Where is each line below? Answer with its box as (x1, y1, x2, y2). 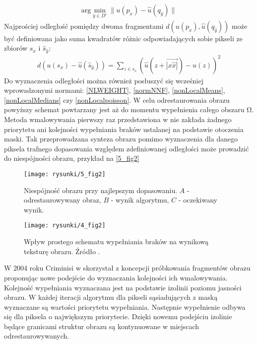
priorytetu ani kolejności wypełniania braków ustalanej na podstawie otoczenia (4, 124, 244, 134)
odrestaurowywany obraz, (24, 195, 101, 205)
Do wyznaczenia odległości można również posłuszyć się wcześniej (4, 75, 203, 85)
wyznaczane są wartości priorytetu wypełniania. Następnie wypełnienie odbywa (4, 301, 246, 312)
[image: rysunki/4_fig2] (24, 222, 106, 229)
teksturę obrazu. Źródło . (24, 246, 100, 256)
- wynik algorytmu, (111, 195, 169, 205)
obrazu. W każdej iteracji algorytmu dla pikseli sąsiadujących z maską (4, 292, 218, 302)
